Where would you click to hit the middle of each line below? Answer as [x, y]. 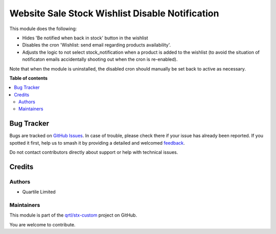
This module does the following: [43, 29]
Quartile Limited [39, 192]
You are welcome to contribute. [42, 224]
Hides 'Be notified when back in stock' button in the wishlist [85, 38]
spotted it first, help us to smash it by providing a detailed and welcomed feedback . [97, 143]
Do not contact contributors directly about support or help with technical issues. [94, 152]
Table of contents [29, 78]
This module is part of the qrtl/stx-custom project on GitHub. [73, 215]
